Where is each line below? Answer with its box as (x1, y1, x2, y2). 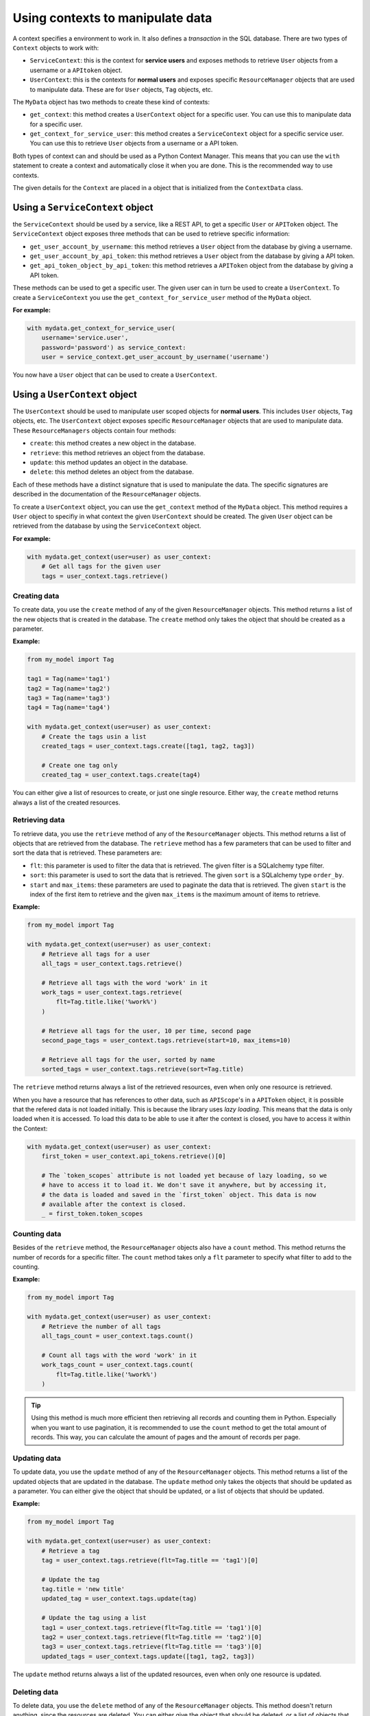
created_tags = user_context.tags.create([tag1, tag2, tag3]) (41, 742, 255, 750)
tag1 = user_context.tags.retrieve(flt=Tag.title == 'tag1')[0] (41, 1623, 262, 1632)
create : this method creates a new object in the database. (29, 439, 197, 448)
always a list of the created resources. (12, 798, 121, 807)
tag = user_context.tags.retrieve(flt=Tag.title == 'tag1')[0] (41, 1556, 259, 1564)
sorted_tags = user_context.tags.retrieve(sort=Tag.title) (41, 1065, 245, 1074)
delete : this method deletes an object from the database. (29, 467, 195, 476)
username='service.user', (41, 334, 129, 342)
